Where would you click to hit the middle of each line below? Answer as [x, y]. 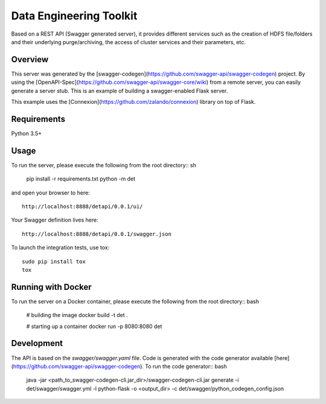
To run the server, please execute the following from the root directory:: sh [104, 165]
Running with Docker [51, 287]
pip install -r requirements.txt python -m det [81, 179]
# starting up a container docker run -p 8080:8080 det [94, 326]
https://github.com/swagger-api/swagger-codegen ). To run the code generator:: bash [120, 366]
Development [37, 343]
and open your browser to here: [50, 193]
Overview [30, 59]
